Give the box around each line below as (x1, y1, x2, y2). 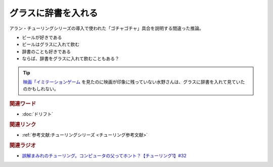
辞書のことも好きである (22, 48, 71, 54)
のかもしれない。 (23, 86, 59, 92)
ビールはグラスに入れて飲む (22, 41, 80, 47)
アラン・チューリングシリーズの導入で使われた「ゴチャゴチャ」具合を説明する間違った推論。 (9, 25, 204, 31)
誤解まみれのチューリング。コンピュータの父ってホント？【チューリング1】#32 (22, 153, 187, 159)
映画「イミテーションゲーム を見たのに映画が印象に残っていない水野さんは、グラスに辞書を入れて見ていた (23, 79, 245, 85)
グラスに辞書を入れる (9, 8, 98, 19)
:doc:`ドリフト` (22, 111, 54, 117)
